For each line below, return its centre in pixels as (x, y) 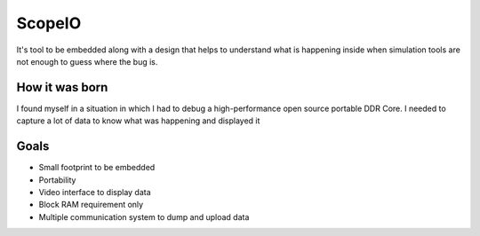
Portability (57, 180)
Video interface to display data (95, 192)
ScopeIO (49, 23)
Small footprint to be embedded (97, 168)
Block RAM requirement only (91, 205)
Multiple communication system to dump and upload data (144, 216)
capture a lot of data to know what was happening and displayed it (138, 121)
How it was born (62, 87)
